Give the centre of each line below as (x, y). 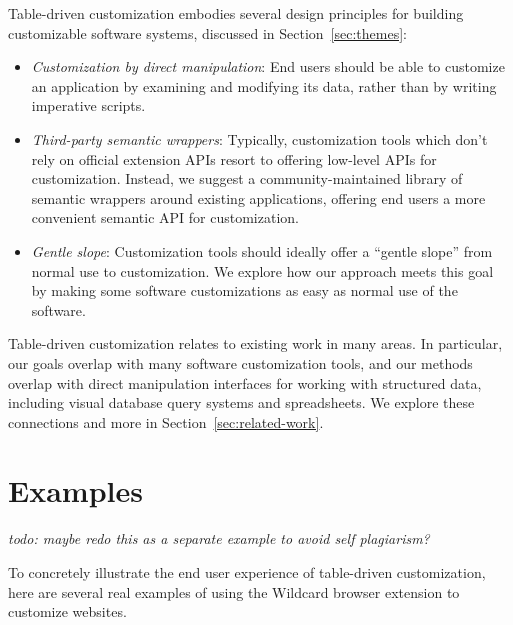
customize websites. (67, 611)
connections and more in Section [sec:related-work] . (166, 421)
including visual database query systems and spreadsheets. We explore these (241, 402)
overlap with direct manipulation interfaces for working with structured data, (245, 382)
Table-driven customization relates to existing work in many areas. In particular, (255, 343)
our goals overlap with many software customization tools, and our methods (240, 362)
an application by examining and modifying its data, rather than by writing (264, 85)
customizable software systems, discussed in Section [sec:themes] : (207, 32)
